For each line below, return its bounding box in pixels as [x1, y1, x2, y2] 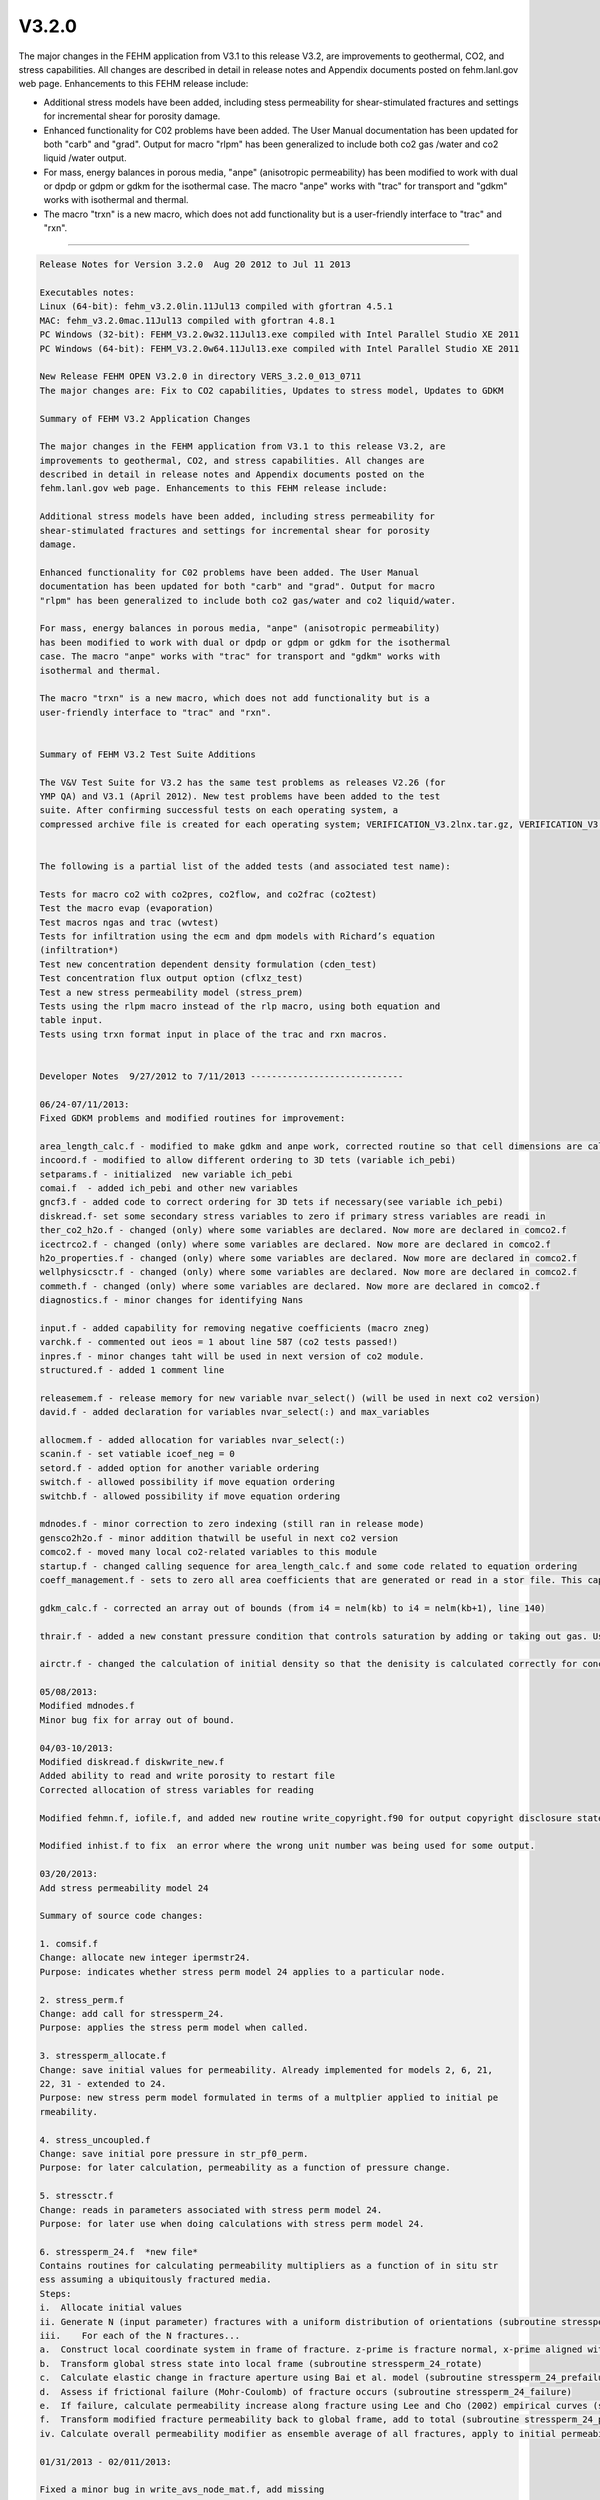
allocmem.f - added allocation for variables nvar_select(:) [39, 1435, 346, 1446]
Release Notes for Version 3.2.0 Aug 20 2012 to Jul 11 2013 [39, 259, 351, 270]
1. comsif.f [39, 1938, 99, 1950]
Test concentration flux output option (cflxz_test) [39, 973, 304, 984]
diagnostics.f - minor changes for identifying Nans [39, 1295, 304, 1306]
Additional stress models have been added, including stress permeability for [39, 511, 435, 522]
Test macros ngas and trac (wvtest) [39, 916, 220, 928]
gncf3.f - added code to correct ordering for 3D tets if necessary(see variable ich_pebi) [39, 1196, 504, 1208]
